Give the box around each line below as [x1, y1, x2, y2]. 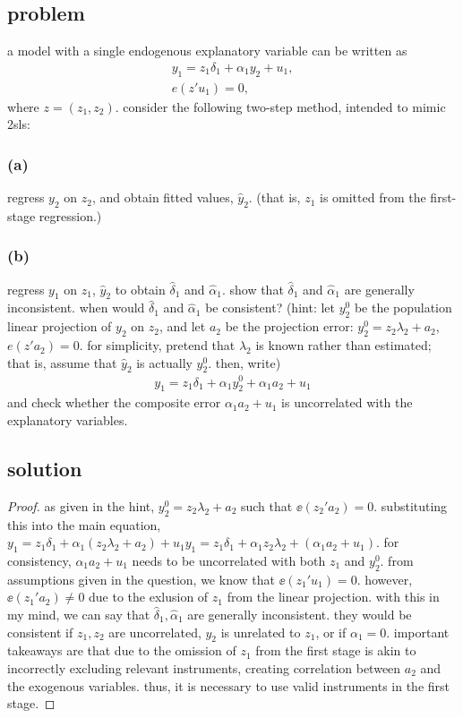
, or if [315, 622, 347, 641]
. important [386, 622, 450, 641]
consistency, [7, 551, 72, 569]
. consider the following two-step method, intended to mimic [115, 97, 446, 115]
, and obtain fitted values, [91, 188, 234, 207]
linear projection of [7, 317, 112, 336]
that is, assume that [7, 353, 117, 372]
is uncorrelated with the [281, 393, 413, 412]
